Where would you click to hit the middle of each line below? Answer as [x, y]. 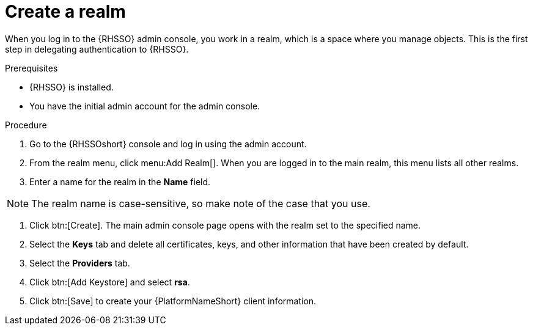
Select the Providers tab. [80, 263]
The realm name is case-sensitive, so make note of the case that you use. [201, 203]
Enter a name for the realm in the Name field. [120, 182]
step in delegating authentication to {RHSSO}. [97, 49]
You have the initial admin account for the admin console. [145, 106]
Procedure [26, 125]
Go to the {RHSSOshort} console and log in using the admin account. [168, 144]
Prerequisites [31, 68]
